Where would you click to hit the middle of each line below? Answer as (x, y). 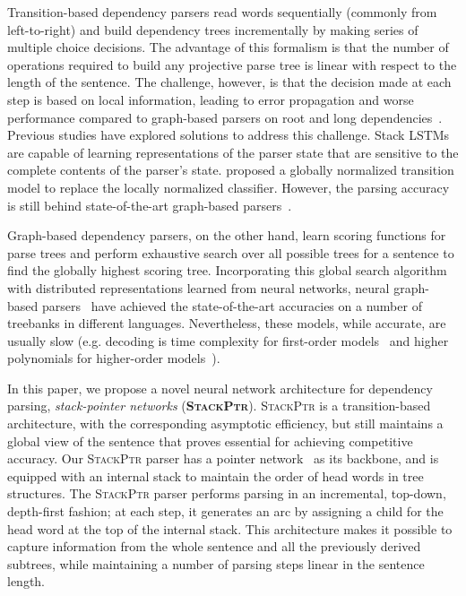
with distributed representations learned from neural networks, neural (198, 287)
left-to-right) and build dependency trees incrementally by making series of (213, 29)
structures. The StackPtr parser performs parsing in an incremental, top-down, (227, 493)
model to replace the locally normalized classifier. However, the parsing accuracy (229, 187)
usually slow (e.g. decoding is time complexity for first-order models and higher (228, 340)
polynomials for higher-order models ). (114, 358)
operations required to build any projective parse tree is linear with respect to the (232, 64)
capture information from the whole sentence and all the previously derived (214, 546)
